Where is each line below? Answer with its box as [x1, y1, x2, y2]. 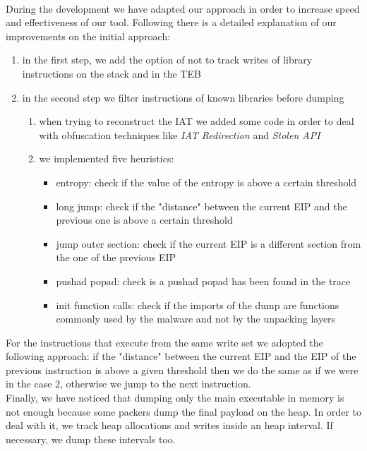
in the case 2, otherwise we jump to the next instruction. [6, 376, 251, 391]
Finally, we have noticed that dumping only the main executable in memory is [6, 390, 344, 405]
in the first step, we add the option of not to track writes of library [22, 52, 313, 67]
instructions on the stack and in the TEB [22, 66, 201, 80]
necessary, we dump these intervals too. [6, 431, 176, 446]
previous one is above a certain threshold [56, 212, 233, 227]
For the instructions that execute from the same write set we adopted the [6, 335, 323, 349]
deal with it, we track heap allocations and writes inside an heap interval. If [6, 418, 333, 433]
